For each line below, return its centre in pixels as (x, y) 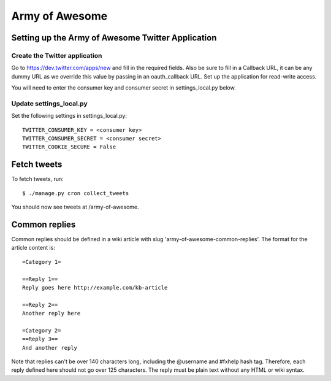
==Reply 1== (40, 279)
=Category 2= (42, 330)
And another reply (50, 348)
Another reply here (51, 314)
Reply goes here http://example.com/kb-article (95, 287)
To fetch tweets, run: (37, 179)
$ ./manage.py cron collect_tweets (76, 193)
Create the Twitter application (57, 55)
